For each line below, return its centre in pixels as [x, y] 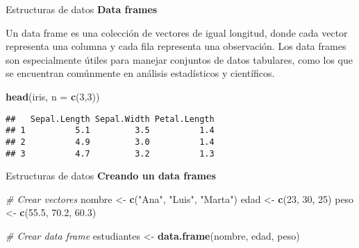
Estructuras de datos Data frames [82, 9]
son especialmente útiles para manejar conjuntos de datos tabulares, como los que [179, 59]
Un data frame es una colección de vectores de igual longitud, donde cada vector [177, 32]
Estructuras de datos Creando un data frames [111, 176]
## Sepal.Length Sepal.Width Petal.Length [110, 119]
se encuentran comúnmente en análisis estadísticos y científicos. [140, 73]
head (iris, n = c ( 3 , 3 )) [53, 96]
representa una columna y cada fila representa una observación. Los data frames [176, 46]
